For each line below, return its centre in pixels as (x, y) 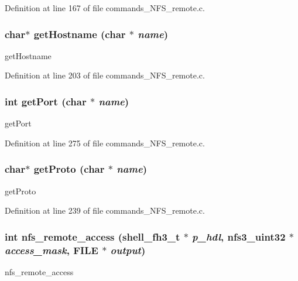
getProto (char (69, 169)
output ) (128, 250)
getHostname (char (80, 34)
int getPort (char (46, 101)
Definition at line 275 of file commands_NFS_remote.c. (105, 143)
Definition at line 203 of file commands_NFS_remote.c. (105, 75)
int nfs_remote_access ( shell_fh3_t (93, 236)
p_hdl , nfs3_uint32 (239, 236)
